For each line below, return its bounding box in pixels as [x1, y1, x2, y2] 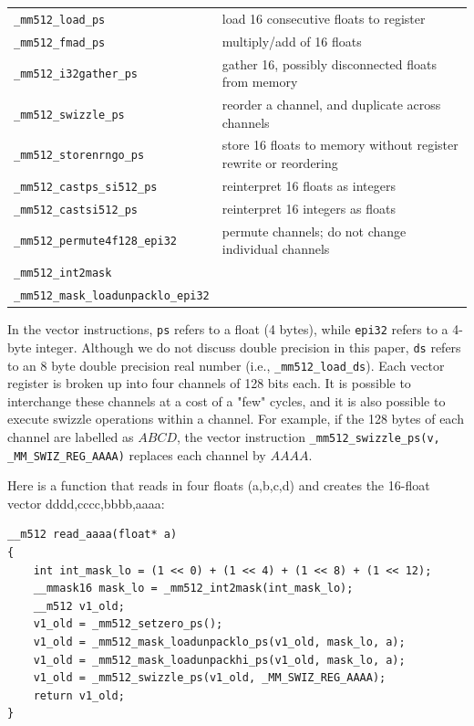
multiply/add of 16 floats [222, 31, 362, 50]
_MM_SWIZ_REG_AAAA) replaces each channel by [7, 445, 266, 464]
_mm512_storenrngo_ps [14, 149, 145, 163]
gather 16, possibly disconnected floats [222, 54, 438, 73]
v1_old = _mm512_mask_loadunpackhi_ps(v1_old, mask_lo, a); [33, 653, 406, 667]
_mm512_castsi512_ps [14, 203, 139, 216]
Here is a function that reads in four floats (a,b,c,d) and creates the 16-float [7, 476, 430, 495]
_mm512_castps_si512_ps [14, 180, 158, 194]
